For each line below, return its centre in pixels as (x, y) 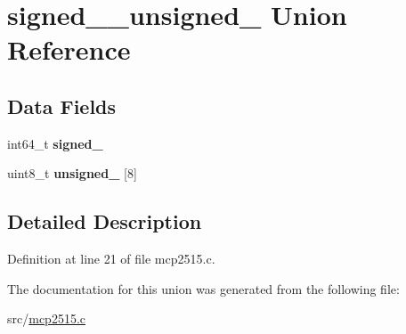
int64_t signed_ (55, 143)
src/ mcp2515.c (47, 318)
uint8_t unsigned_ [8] (72, 173)
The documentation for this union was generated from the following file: (203, 288)
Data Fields (62, 106)
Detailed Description (105, 221)
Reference (69, 49)
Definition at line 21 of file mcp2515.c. (111, 259)
